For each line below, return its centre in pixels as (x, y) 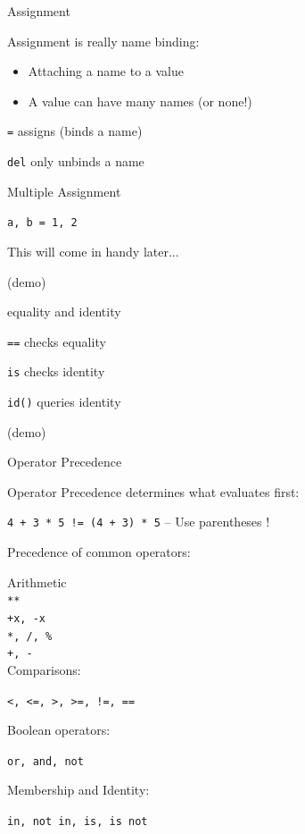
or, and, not (45, 761)
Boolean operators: (59, 730)
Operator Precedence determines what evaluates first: (153, 491)
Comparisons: (44, 669)
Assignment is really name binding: (103, 41)
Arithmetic (37, 581)
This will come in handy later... (93, 251)
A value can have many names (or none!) (140, 101)
